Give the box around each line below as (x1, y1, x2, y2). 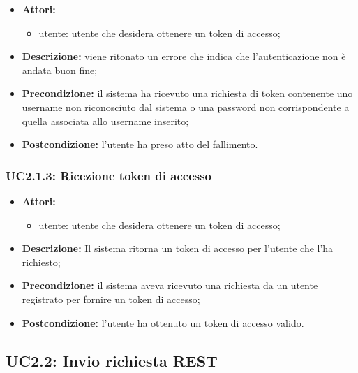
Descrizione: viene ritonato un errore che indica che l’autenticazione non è (22, 49, 346, 64)
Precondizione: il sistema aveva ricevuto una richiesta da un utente (22, 278, 318, 293)
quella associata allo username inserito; (22, 113, 189, 128)
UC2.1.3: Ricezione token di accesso (6, 166, 212, 184)
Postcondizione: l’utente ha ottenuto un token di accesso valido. (22, 315, 304, 330)
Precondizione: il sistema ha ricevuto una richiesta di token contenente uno (22, 86, 353, 101)
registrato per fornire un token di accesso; (22, 291, 200, 306)
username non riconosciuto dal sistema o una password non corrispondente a (22, 99, 350, 114)
